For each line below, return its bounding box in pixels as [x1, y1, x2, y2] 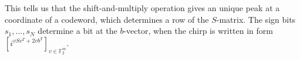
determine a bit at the [38, 25, 117, 37]
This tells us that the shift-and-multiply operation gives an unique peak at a [5, 2, 280, 13]
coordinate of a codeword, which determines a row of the [5, 13, 209, 25]
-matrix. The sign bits [216, 13, 296, 25]
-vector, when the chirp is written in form [123, 25, 273, 37]
